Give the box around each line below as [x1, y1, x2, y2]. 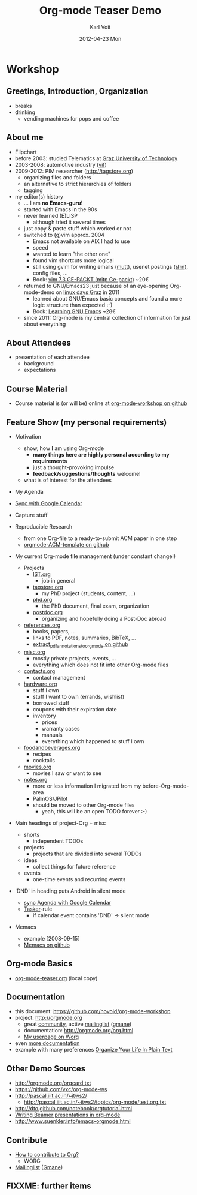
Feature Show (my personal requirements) [6, 417, 167, 427]
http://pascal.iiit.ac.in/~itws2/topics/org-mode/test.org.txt [23, 1098, 167, 1106]
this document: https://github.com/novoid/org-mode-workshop [14, 1008, 171, 1015]
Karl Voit [90, 23, 111, 31]
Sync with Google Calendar [14, 500, 82, 507]
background [23, 360, 54, 367]
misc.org [23, 648, 46, 656]
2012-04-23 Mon [79, 35, 122, 42]
